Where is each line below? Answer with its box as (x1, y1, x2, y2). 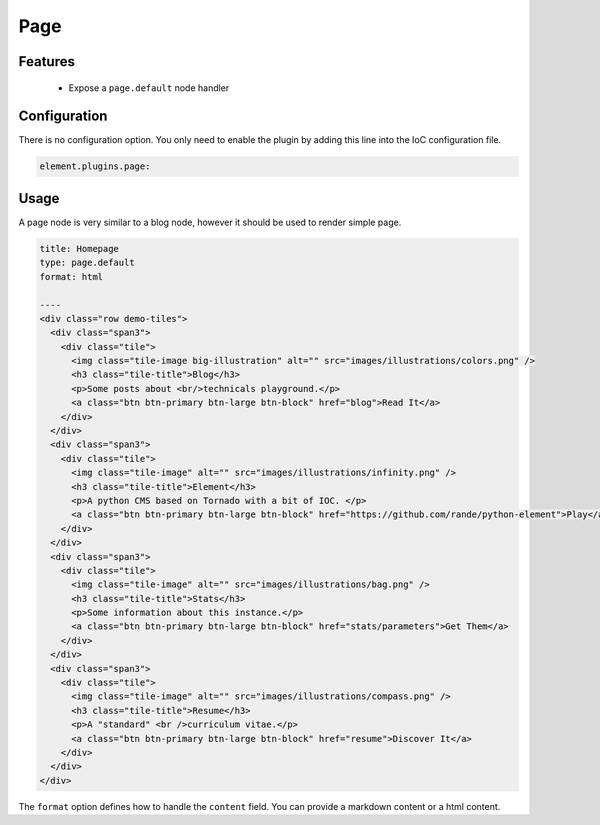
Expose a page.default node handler (68, 81, 230, 94)
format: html (39, 271, 104, 282)
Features (18, 53, 75, 70)
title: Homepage (39, 243, 120, 254)
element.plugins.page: (39, 161, 151, 172)
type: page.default (39, 257, 135, 269)
